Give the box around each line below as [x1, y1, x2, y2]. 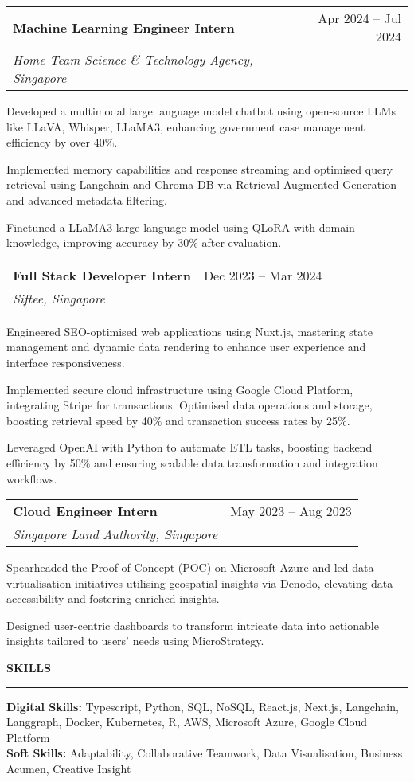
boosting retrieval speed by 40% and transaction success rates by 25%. [6, 412, 350, 428]
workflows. [6, 470, 57, 487]
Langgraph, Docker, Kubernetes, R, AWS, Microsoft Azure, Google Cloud [6, 714, 367, 730]
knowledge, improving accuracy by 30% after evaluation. [6, 234, 282, 251]
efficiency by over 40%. [6, 134, 118, 151]
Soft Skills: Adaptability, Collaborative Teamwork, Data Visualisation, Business [6, 745, 403, 761]
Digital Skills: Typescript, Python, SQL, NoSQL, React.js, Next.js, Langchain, [6, 698, 399, 714]
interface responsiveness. [6, 354, 125, 370]
